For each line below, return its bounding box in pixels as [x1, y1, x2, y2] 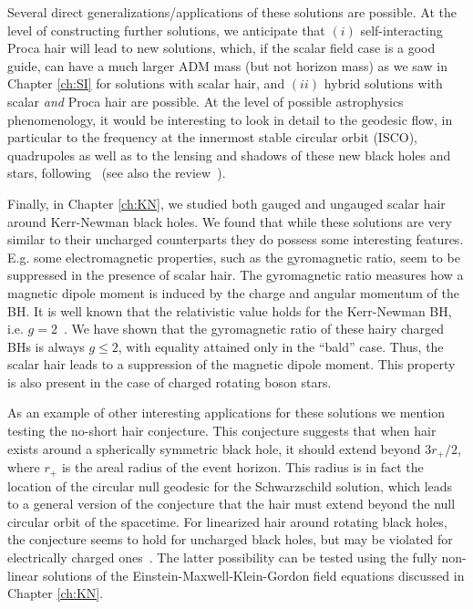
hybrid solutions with [324, 74, 443, 93]
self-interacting [360, 20, 443, 39]
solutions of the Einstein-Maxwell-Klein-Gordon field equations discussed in [42, 565, 465, 584]
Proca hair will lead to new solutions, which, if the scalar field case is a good [7, 38, 436, 57]
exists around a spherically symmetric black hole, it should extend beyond [7, 439, 421, 458]
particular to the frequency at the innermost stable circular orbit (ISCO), [7, 128, 418, 147]
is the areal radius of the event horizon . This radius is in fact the [61, 458, 424, 477]
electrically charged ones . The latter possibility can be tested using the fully [7, 547, 437, 566]
